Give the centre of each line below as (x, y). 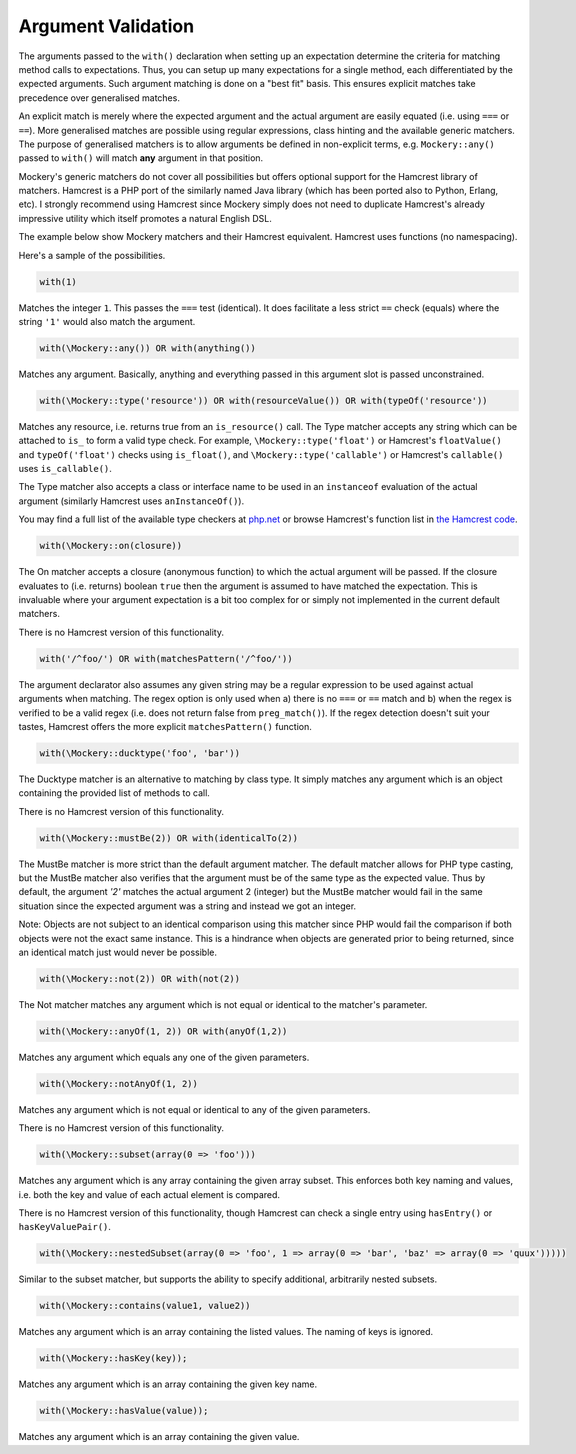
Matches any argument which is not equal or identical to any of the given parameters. (194, 1109)
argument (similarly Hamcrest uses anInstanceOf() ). (131, 501)
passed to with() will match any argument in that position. (141, 158)
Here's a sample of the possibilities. (92, 255)
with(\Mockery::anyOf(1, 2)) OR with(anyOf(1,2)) (163, 1031)
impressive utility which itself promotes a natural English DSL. (145, 218)
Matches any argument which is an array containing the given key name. (168, 1384)
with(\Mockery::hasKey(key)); (113, 1358)
